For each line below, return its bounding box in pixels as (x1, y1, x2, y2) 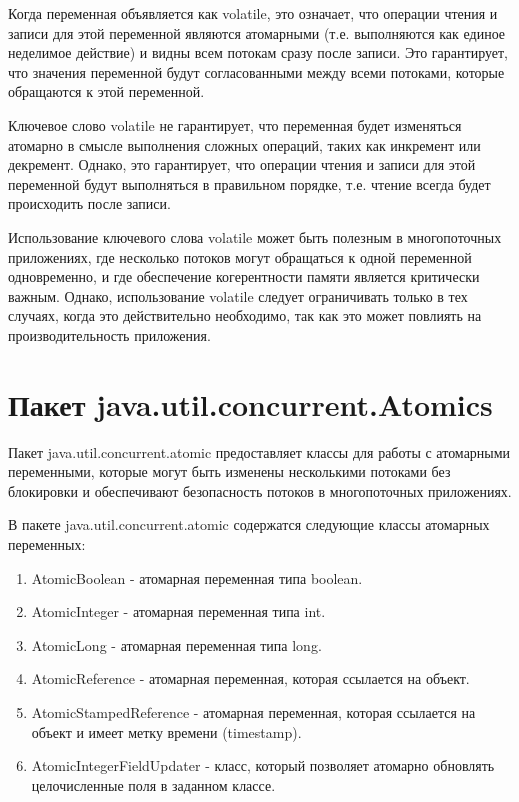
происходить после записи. (8, 193, 171, 214)
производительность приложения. (8, 324, 211, 345)
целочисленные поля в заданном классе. (31, 774, 276, 795)
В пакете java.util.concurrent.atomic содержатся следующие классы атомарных (8, 514, 490, 535)
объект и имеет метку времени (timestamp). (31, 721, 302, 742)
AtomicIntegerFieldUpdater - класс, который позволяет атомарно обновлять (31, 755, 495, 776)
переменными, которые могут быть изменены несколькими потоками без (8, 461, 451, 482)
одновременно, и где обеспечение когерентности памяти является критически (8, 266, 480, 287)
